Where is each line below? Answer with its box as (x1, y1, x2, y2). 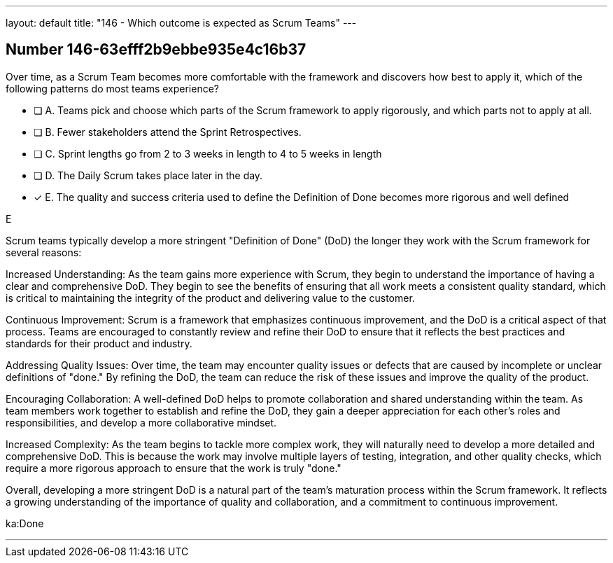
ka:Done (6, 517, 44, 529)
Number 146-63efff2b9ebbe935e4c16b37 (6, 41, 306, 59)
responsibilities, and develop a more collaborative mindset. (6, 416, 277, 429)
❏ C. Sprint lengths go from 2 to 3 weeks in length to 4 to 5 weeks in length (34, 147, 382, 160)
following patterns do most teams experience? (6, 82, 220, 95)
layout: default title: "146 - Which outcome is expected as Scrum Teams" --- (6, 17, 357, 29)
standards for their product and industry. (6, 337, 192, 349)
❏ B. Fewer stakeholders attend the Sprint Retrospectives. (34, 125, 302, 138)
